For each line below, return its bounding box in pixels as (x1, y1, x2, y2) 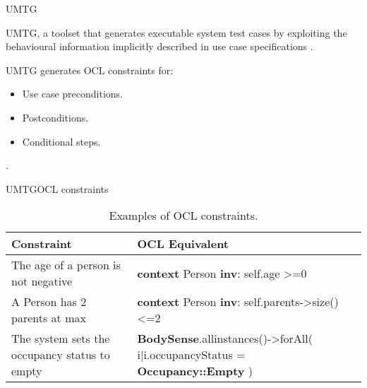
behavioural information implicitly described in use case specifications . (6, 39, 313, 54)
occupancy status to (11, 346, 110, 363)
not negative (11, 273, 73, 290)
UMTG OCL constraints (6, 181, 109, 196)
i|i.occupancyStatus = (137, 346, 246, 363)
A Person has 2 (11, 293, 87, 310)
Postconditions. (22, 110, 89, 124)
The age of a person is (11, 257, 121, 274)
